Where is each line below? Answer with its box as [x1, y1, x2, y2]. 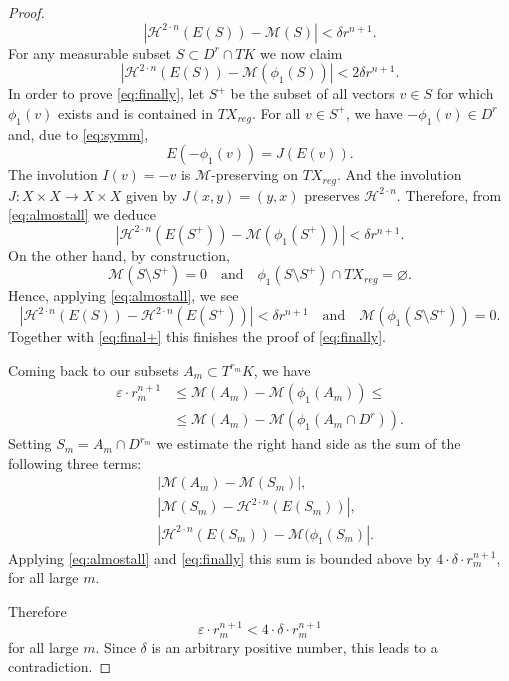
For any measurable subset [8, 42, 172, 63]
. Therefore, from [396, 184, 502, 205]
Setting [8, 433, 52, 454]
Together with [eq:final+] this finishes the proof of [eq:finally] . [8, 326, 387, 346]
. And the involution [336, 164, 462, 185]
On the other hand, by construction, [8, 244, 230, 265]
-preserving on [211, 164, 299, 185]
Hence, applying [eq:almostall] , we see [8, 285, 239, 306]
